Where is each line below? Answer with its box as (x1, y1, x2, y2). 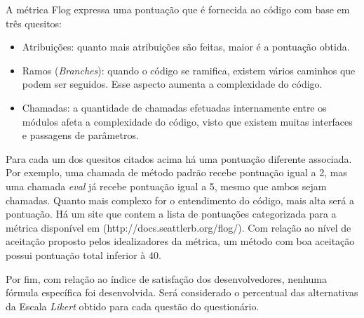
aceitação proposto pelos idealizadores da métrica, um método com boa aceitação (6, 234, 355, 249)
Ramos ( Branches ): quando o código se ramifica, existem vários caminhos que (22, 62, 356, 77)
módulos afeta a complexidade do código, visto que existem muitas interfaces (22, 114, 353, 128)
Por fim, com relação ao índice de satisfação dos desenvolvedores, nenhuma (6, 271, 327, 286)
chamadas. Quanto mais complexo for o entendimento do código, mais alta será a (6, 192, 354, 207)
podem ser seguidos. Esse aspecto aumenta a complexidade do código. (22, 77, 323, 91)
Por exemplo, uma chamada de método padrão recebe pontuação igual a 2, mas (6, 165, 347, 180)
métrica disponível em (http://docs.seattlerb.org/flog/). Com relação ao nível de (6, 220, 351, 234)
